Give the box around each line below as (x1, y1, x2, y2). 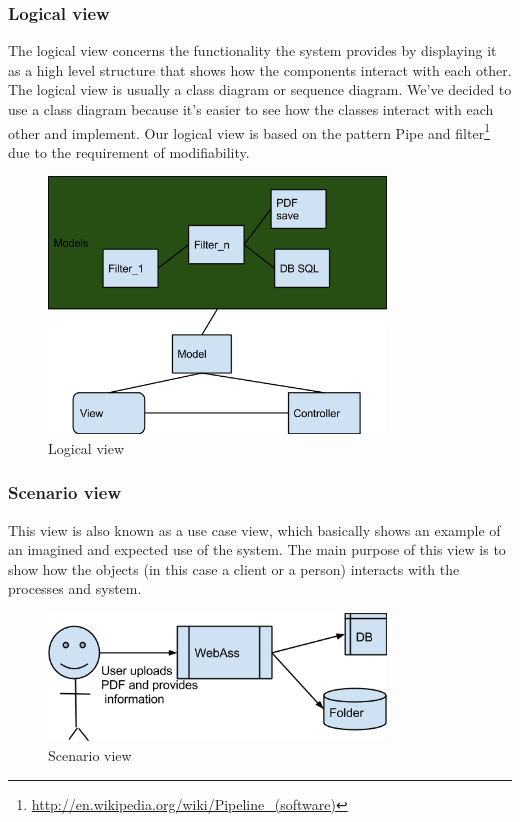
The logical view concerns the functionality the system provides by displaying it (8, 40, 497, 61)
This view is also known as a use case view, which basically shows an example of (8, 519, 501, 540)
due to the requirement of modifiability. (8, 141, 250, 162)
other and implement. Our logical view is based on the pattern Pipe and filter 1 (8, 119, 490, 143)
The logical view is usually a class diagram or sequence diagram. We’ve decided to (8, 79, 512, 100)
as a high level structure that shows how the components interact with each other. (8, 59, 512, 80)
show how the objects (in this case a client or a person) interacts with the (8, 558, 460, 579)
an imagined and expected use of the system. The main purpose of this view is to (8, 539, 506, 560)
